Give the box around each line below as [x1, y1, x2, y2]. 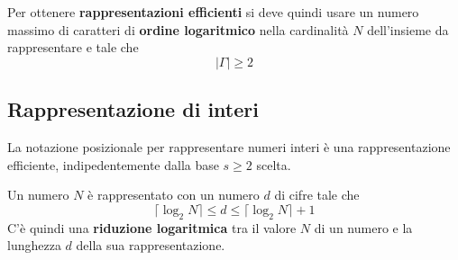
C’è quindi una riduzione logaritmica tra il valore [7, 218, 297, 237]
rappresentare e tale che [7, 38, 139, 57]
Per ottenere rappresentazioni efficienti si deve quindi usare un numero [7, 3, 419, 21]
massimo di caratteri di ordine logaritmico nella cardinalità [7, 20, 349, 39]
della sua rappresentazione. [76, 236, 225, 255]
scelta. [256, 155, 291, 174]
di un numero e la [314, 218, 413, 237]
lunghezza [7, 236, 61, 255]
